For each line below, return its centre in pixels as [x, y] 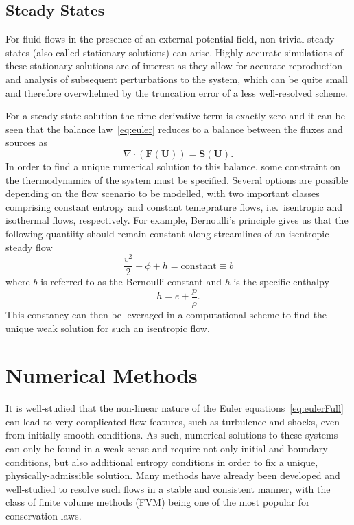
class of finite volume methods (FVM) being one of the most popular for [158, 502]
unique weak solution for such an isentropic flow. [108, 328]
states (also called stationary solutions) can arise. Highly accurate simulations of [174, 52]
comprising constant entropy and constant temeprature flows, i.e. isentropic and [174, 206]
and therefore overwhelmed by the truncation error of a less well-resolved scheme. [177, 92]
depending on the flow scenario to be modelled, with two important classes [163, 193]
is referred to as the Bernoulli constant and [131, 282]
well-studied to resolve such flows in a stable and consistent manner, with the [168, 488]
